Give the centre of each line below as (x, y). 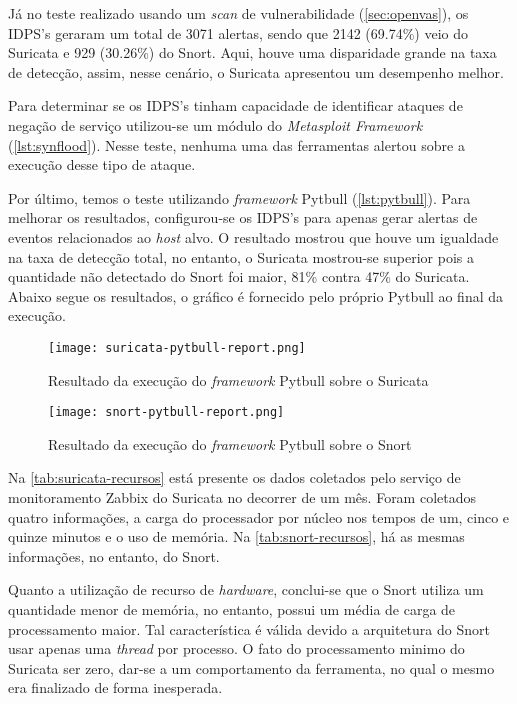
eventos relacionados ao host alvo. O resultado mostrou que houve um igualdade (253, 236)
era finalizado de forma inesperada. (115, 687)
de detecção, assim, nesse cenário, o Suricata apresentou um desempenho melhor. (256, 71)
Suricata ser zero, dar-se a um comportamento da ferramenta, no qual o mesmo (251, 667)
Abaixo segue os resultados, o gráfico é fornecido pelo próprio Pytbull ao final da (256, 295)
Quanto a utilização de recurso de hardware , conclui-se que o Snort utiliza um (246, 589)
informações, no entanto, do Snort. (114, 555)
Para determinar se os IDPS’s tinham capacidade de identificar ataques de (235, 105)
